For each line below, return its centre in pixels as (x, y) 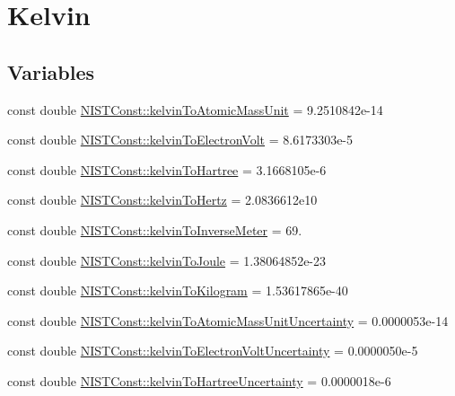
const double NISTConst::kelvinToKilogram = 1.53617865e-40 (178, 290)
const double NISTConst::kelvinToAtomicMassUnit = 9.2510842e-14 (195, 109)
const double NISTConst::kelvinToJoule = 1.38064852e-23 (167, 260)
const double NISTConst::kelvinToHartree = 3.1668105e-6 (167, 169)
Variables (51, 71)
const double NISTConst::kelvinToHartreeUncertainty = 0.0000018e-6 (199, 380)
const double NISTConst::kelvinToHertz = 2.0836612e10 (162, 200)
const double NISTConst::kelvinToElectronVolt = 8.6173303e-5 (180, 140)
